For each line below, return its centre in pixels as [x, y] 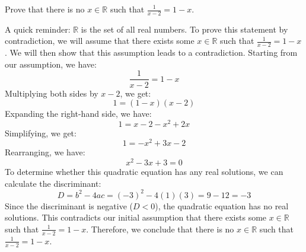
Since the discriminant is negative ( [69, 205]
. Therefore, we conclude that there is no [160, 229]
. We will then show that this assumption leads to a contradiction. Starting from [151, 52]
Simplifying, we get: [41, 133]
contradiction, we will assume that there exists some [100, 41]
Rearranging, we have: [45, 152]
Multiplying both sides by [52, 93]
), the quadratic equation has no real [222, 205]
